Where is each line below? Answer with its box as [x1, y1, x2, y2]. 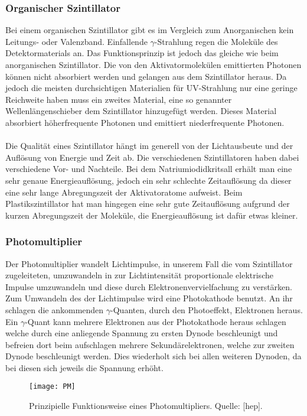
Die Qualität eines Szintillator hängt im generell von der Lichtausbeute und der [5, 139, 293, 152]
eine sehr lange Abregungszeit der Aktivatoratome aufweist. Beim [5, 186, 243, 198]
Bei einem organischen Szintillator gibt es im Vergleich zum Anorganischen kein [5, 24, 294, 36]
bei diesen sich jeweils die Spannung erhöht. [5, 361, 164, 373]
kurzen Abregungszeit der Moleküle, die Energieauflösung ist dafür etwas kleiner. [5, 209, 298, 221]
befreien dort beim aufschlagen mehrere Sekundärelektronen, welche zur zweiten [5, 338, 295, 350]
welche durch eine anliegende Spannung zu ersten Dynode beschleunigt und [5, 327, 278, 339]
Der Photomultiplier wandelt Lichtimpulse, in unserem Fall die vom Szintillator [5, 257, 293, 269]
